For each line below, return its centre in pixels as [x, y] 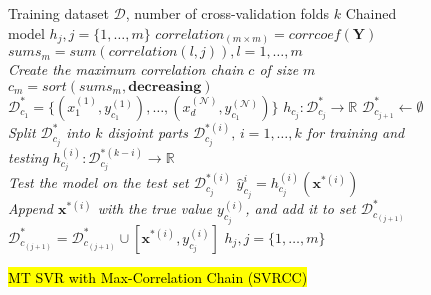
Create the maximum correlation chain [126, 69]
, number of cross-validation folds [227, 13]
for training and [355, 132]
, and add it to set [300, 208]
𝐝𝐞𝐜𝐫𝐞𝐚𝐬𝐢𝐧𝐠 [165, 86]
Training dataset [58, 13]
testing [28, 157]
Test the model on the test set [98, 182]
